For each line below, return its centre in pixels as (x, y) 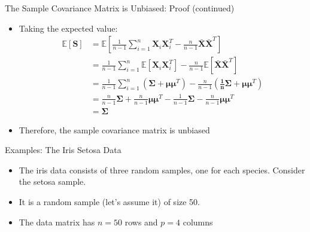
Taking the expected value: (68, 28)
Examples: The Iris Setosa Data (63, 150)
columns (198, 222)
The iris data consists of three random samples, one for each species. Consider (162, 170)
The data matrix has (57, 222)
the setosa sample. (52, 181)
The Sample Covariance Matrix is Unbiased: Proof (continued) (120, 8)
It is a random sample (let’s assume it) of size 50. (110, 202)
